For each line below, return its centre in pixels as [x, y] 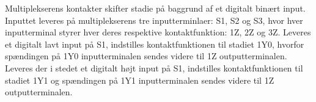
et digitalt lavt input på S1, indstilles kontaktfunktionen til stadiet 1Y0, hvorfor [155, 44]
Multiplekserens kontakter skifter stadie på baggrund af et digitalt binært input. [155, 8]
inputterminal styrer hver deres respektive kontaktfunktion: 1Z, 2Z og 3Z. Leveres [158, 32]
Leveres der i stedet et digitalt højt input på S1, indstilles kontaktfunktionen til [154, 67]
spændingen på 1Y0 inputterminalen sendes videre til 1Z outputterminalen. [146, 56]
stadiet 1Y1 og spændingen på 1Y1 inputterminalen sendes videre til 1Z [140, 80]
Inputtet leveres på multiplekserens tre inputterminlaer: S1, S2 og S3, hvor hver [154, 20]
